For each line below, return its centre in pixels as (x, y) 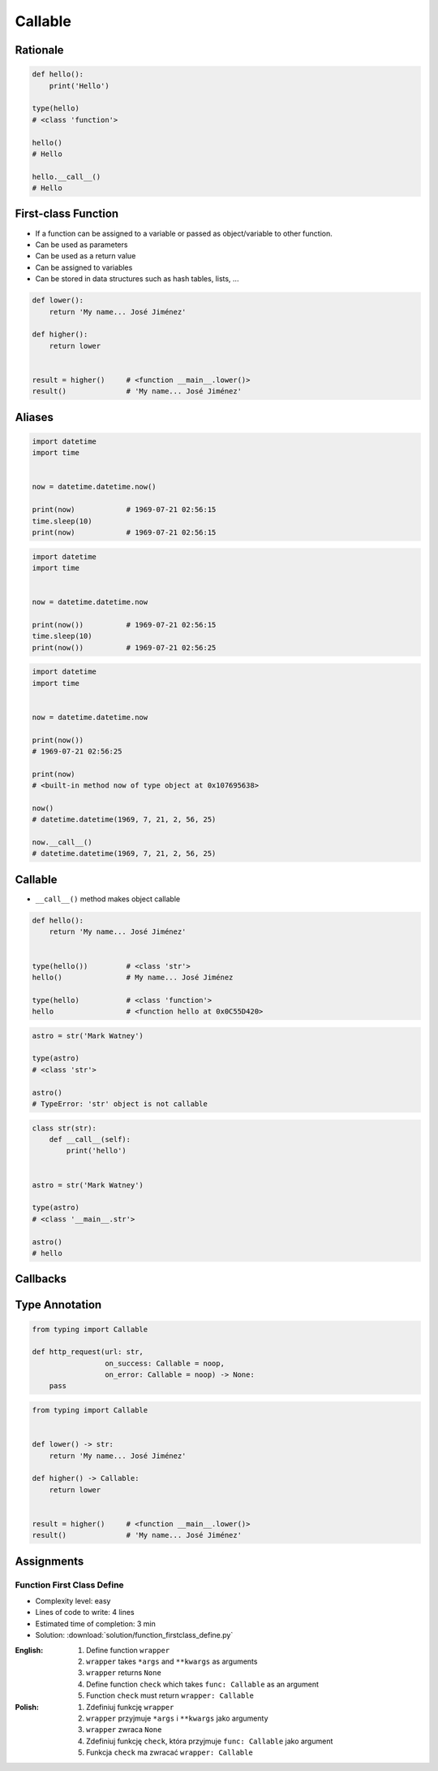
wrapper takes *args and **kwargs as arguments (172, 1661)
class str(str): (64, 1128)
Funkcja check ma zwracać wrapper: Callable (170, 1752)
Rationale (39, 50)
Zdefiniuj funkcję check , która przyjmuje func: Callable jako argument (210, 1741)
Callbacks (41, 1279)
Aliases (34, 417)
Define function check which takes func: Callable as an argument (203, 1684)
